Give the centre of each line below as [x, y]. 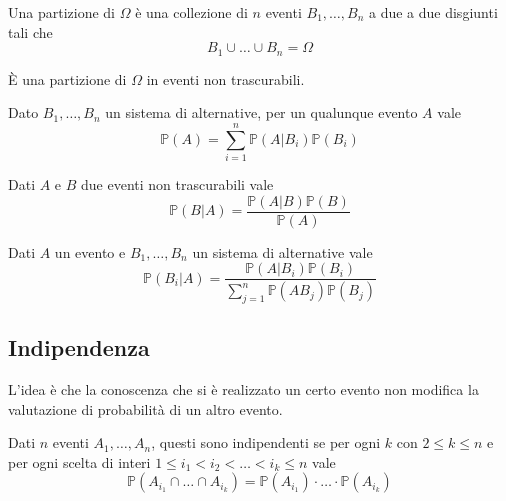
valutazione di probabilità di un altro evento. [145, 408]
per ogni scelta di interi [79, 461]
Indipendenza [79, 347]
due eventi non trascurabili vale [177, 183]
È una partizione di [67, 78]
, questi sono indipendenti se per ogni [266, 442]
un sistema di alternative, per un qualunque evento [261, 112]
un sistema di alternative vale [282, 251]
